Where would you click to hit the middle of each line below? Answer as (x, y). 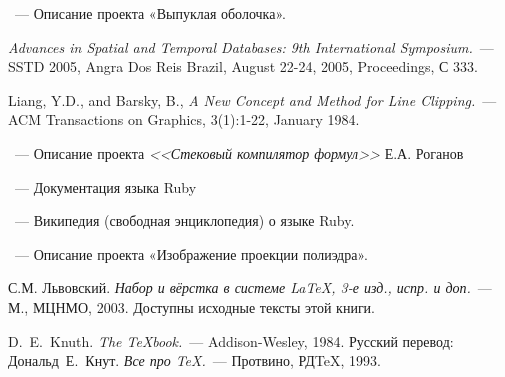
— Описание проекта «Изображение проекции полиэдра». (191, 253)
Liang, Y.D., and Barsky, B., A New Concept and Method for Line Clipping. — (252, 99)
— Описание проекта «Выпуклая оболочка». (150, 13)
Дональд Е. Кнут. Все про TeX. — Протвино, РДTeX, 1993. (194, 360)
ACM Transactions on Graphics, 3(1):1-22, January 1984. (184, 119)
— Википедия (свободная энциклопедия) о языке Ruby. (184, 220)
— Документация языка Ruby (105, 186)
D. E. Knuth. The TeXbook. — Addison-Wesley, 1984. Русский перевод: (231, 340)
